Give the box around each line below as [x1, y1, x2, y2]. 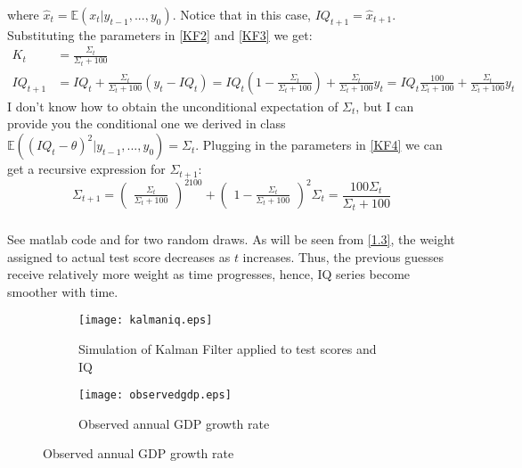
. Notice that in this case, [172, 5, 311, 23]
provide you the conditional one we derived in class [7, 114, 286, 133]
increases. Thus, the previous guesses [242, 247, 444, 266]
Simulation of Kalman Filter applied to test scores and [78, 340, 377, 358]
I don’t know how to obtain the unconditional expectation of [7, 96, 338, 115]
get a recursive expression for [7, 160, 166, 178]
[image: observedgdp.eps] [78, 389, 232, 402]
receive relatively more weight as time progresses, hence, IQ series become [7, 265, 411, 283]
